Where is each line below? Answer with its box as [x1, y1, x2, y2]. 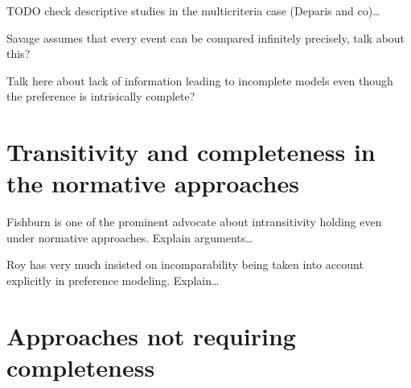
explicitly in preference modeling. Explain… [6, 272, 220, 289]
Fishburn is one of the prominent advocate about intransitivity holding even [6, 213, 382, 230]
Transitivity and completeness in [6, 135, 376, 168]
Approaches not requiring [6, 319, 296, 352]
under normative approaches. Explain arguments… [6, 229, 253, 246]
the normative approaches [6, 167, 299, 200]
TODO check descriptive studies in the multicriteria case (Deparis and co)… [6, 2, 380, 19]
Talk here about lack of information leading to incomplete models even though [6, 72, 393, 89]
